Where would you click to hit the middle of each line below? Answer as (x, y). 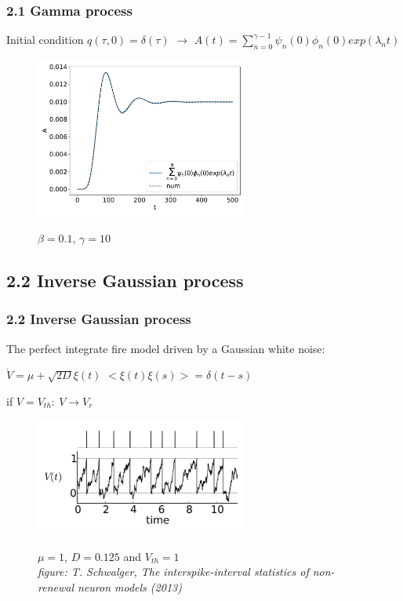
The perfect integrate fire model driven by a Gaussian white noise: (166, 348)
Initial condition (45, 40)
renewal (56, 587)
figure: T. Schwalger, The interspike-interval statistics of (173, 572)
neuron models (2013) (129, 587)
